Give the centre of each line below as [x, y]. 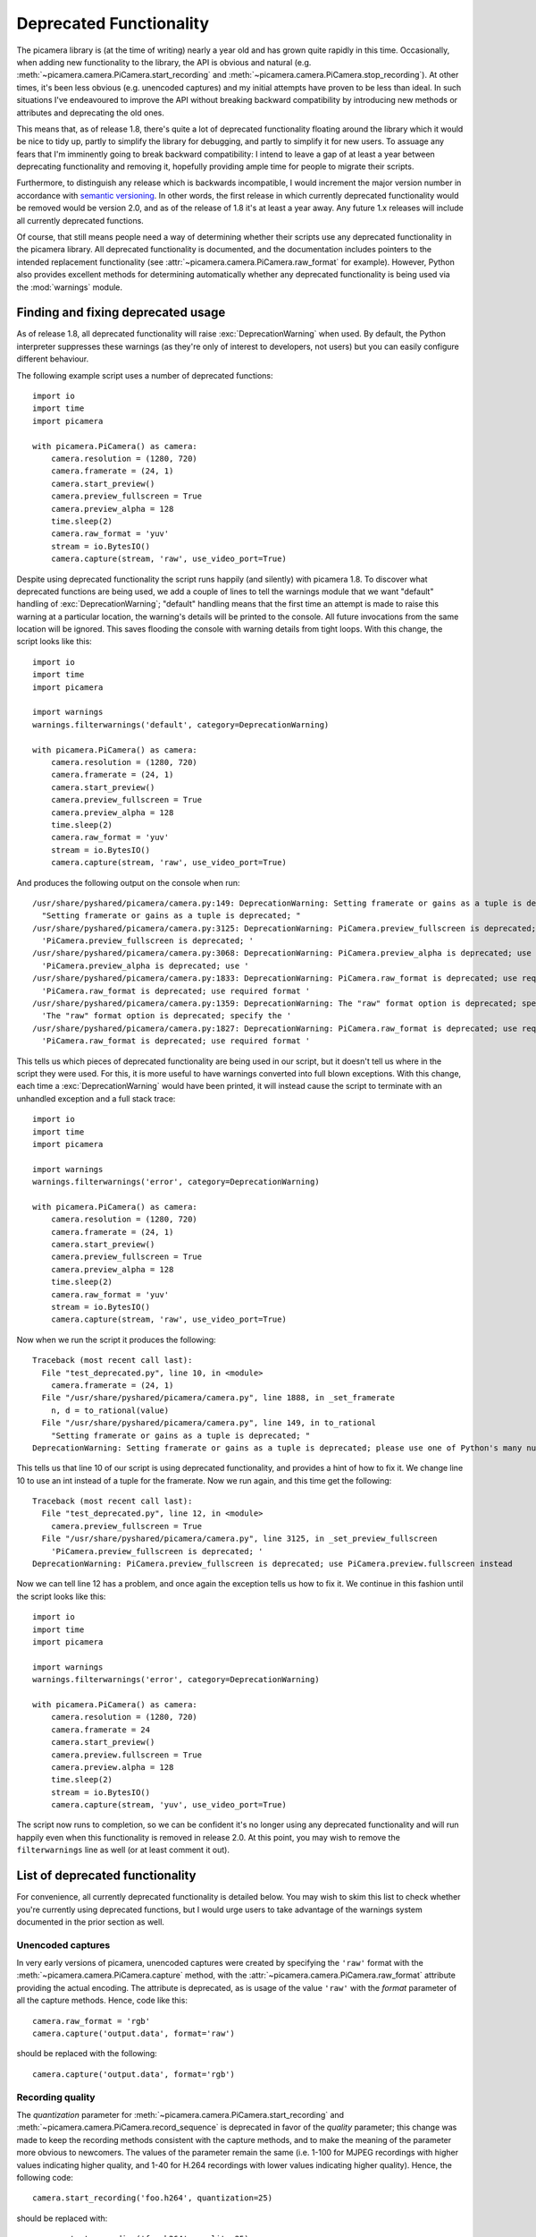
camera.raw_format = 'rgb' [92, 2021]
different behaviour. [53, 359]
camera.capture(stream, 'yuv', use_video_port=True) [169, 1805]
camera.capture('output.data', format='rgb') [134, 2074]
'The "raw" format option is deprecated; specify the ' [167, 1016]
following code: [45, 2177]
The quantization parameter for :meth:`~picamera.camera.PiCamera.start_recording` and [180, 2114]
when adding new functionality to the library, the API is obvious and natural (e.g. [164, 62]
